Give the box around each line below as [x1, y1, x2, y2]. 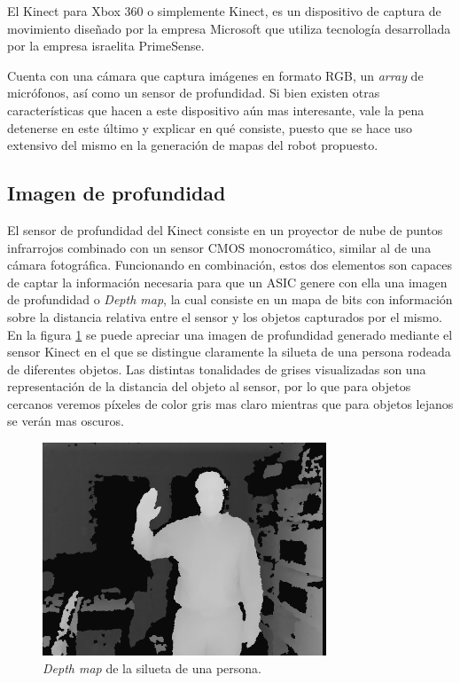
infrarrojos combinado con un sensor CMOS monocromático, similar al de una [7, 238, 432, 256]
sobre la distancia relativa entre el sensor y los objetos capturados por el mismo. [7, 307, 442, 326]
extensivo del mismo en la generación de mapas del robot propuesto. [7, 136, 378, 154]
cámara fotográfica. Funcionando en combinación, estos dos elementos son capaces [7, 255, 452, 274]
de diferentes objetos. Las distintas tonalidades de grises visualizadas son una [7, 359, 426, 378]
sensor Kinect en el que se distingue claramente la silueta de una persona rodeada [7, 342, 451, 361]
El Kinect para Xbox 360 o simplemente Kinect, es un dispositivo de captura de [7, 2, 441, 20]
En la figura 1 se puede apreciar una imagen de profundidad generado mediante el [7, 325, 453, 343]
